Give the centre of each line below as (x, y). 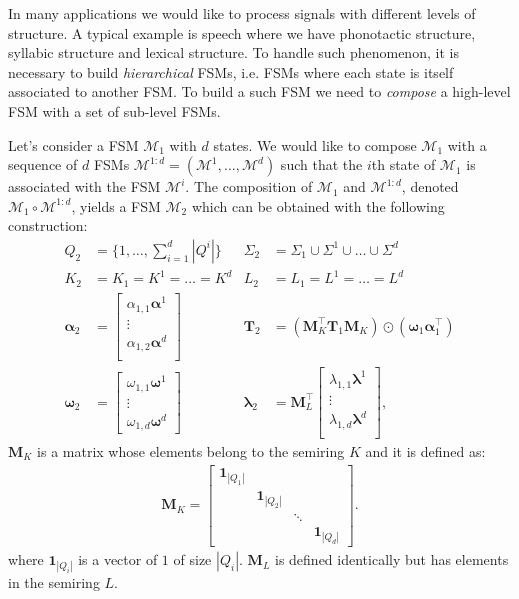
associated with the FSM (84, 186)
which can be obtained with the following (318, 205)
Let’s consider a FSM (73, 144)
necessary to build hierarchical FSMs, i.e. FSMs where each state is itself (231, 71)
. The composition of (249, 186)
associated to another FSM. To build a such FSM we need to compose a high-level (259, 91)
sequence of (43, 164)
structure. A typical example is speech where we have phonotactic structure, (242, 32)
